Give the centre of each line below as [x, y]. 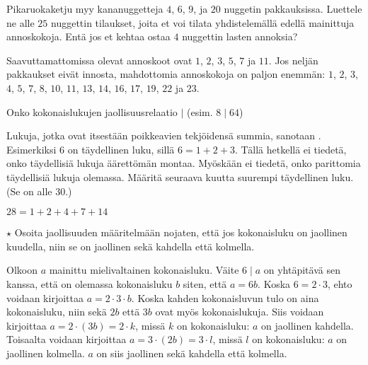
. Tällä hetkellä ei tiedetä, [291, 149]
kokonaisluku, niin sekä [57, 312]
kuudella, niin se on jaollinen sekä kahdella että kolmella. [131, 246]
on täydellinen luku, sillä [121, 149]
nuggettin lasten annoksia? [240, 36]
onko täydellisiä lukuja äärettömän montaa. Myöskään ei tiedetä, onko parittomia [184, 163]
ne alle [21, 22]
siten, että [205, 283]
